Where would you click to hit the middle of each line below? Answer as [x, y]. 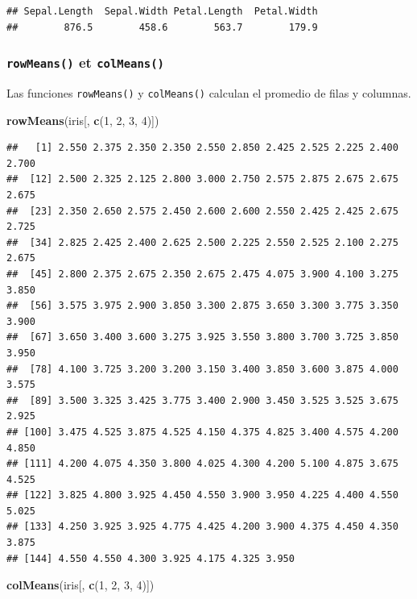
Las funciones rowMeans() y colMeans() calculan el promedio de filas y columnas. [209, 92]
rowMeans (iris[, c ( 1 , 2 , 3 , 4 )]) [83, 120]
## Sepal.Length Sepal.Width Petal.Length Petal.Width [162, 11]
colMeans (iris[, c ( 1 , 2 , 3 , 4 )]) [81, 585]
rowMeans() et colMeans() [85, 62]
